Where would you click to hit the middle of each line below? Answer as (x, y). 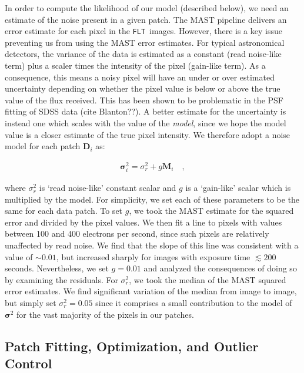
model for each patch (43, 146)
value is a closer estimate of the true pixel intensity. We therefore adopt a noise (148, 134)
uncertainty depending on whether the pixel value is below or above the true (143, 88)
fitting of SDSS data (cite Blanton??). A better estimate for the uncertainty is (146, 111)
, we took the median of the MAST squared (208, 279)
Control (29, 363)
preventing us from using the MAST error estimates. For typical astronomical (145, 42)
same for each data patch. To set (64, 211)
